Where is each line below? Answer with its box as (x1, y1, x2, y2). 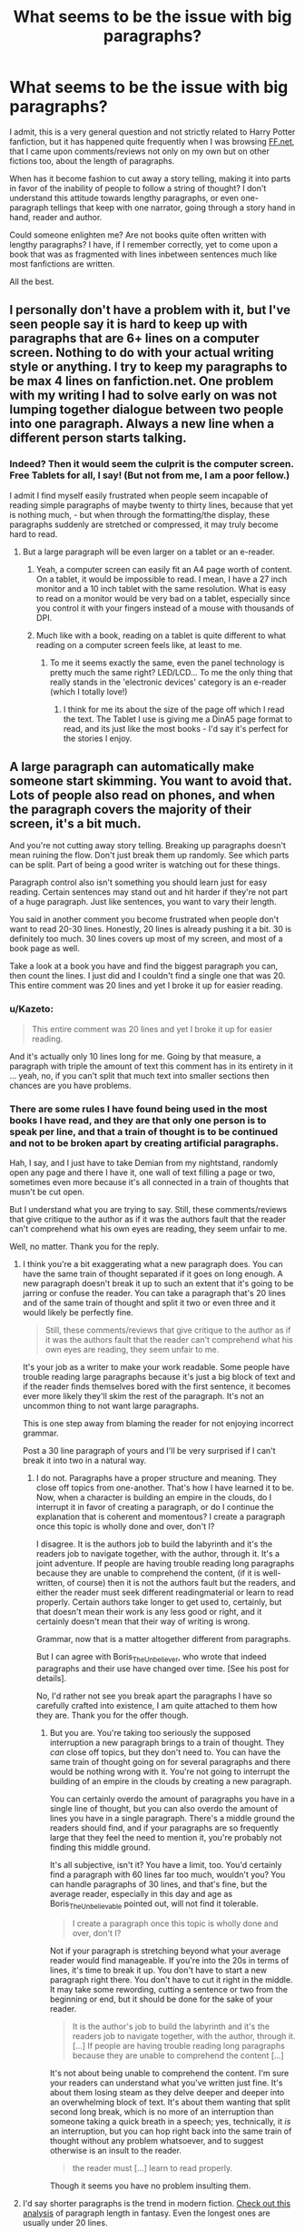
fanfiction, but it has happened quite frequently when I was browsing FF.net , (9, 136, 295, 147)
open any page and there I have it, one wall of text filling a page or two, (9, 1167, 276, 1178)
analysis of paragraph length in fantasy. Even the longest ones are (22, 2207, 271, 2218)
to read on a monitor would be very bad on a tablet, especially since (35, 593, 290, 604)
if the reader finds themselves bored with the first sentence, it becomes (22, 1381, 291, 1392)
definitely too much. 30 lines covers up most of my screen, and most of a (9, 933, 283, 944)
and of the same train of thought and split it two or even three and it (22, 1297, 276, 1308)
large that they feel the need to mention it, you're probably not (49, 1831, 282, 1842)
